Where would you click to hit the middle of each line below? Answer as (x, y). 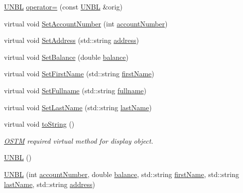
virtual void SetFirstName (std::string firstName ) (79, 74)
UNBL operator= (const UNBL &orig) (63, 6)
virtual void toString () (39, 124)
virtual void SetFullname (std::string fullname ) (75, 90)
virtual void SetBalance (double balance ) (66, 57)
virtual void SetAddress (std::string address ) (71, 40)
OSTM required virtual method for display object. (79, 140)
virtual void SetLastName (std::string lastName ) (78, 107)
